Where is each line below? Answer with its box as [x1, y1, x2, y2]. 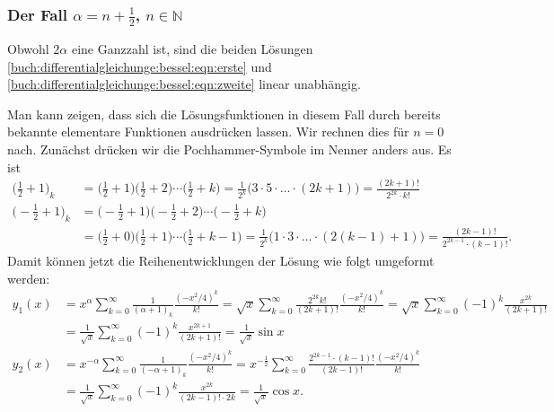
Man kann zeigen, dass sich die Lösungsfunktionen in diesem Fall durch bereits [7, 104, 441, 123]
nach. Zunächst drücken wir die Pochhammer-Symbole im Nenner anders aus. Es [7, 139, 452, 158]
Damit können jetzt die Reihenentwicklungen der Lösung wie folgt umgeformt [7, 250, 435, 269]
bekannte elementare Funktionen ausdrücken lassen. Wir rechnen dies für [7, 122, 409, 141]
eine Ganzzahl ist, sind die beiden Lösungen [71, 39, 313, 57]
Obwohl [7, 39, 49, 57]
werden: [7, 268, 50, 287]
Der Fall [7, 3, 67, 25]
